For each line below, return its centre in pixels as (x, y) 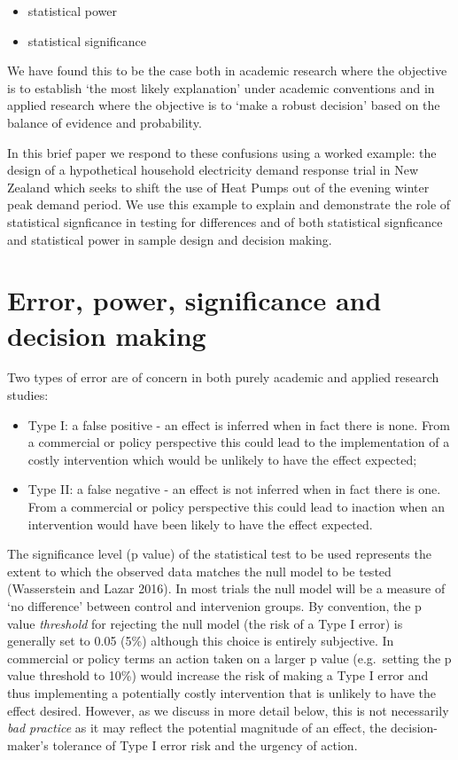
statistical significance (87, 40)
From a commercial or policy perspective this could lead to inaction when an (237, 506)
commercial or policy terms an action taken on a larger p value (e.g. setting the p (229, 658)
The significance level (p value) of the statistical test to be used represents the (219, 554)
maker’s (28, 744)
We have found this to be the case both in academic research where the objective (227, 71)
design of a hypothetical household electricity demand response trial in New (213, 170)
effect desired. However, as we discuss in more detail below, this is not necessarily (228, 710)
